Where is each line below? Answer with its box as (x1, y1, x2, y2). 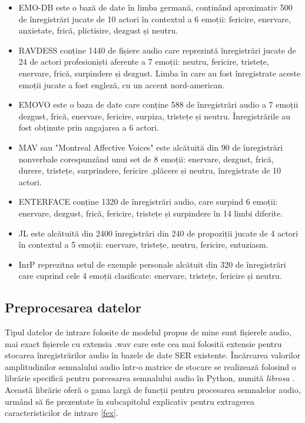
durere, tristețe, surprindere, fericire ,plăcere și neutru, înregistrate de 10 (18, 164, 281, 176)
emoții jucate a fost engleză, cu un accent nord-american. (18, 78, 225, 91)
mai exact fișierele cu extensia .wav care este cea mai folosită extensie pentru (5, 337, 282, 349)
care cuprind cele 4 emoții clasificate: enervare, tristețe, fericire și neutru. (18, 269, 282, 282)
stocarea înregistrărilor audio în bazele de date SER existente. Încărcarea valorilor (5, 349, 301, 361)
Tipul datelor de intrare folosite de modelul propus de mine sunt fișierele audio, (5, 326, 291, 338)
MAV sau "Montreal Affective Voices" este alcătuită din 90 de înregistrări (18, 141, 283, 153)
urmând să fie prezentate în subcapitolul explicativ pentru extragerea (5, 395, 254, 407)
